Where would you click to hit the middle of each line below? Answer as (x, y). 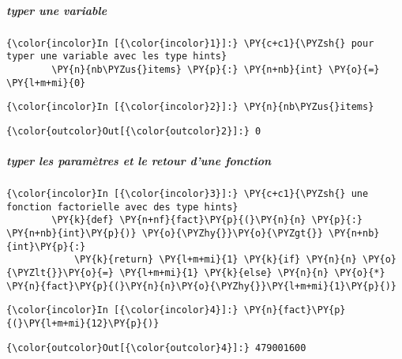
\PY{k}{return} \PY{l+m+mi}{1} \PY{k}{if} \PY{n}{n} (215, 260)
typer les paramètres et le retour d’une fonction (139, 161)
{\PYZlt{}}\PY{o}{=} (60, 273)
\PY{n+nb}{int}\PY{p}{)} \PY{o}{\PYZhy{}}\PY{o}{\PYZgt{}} (165, 234)
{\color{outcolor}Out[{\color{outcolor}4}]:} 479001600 (156, 348)
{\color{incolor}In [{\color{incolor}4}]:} (122, 310)
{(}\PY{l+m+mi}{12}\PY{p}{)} (83, 323)
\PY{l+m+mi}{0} (46, 83)
